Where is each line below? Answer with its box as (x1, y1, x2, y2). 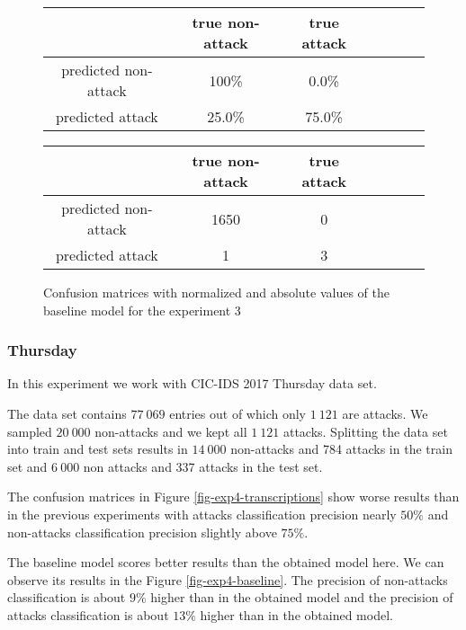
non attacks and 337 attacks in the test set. (83, 457, 323, 475)
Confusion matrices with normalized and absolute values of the (43, 283, 390, 301)
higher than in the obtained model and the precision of (150, 588, 453, 607)
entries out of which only (169, 404, 306, 422)
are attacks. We (342, 404, 428, 422)
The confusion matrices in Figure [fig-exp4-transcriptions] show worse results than (7, 487, 460, 506)
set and (7, 457, 48, 475)
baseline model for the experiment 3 (43, 300, 241, 319)
